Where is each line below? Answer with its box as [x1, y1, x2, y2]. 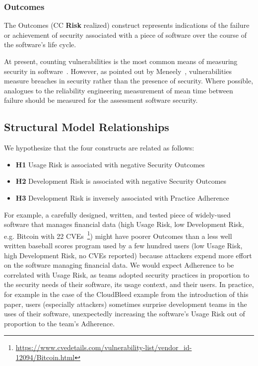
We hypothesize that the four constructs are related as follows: [4, 143, 194, 153]
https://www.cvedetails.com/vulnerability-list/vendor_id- [15, 342, 192, 353]
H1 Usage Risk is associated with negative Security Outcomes [15, 159, 205, 169]
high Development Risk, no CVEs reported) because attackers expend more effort [4, 250, 252, 260]
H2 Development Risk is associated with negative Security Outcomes [15, 176, 227, 186]
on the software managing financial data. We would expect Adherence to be [4, 260, 234, 270]
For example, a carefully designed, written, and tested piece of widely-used [4, 209, 231, 220]
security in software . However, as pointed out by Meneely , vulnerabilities [4, 66, 232, 76]
